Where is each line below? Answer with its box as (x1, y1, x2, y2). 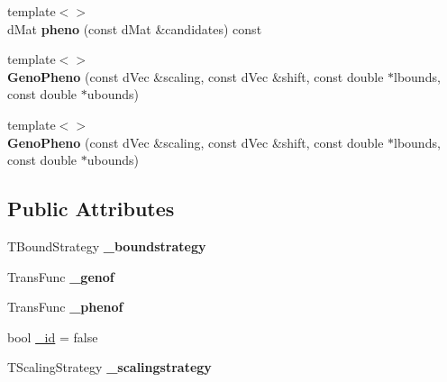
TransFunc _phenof (7, 297, 123, 316)
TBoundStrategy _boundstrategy (7, 236, 206, 255)
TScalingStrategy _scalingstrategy (7, 358, 212, 377)
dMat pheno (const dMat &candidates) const (7, 19, 262, 38)
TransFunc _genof (7, 267, 114, 286)
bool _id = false (7, 327, 98, 346)
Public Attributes (7, 195, 175, 223)
